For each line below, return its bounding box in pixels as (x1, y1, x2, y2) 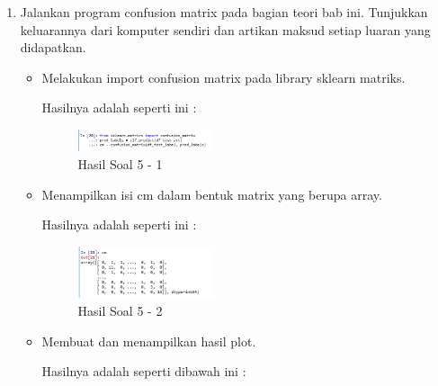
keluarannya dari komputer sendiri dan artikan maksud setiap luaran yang (20, 20, 431, 39)
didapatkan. (20, 38, 86, 57)
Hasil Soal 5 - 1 (77, 155, 163, 174)
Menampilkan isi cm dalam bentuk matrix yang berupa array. (41, 184, 382, 203)
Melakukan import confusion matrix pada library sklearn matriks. (41, 67, 406, 86)
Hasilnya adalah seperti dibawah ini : (41, 362, 246, 381)
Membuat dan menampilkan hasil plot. (41, 331, 256, 350)
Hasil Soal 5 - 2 (77, 301, 163, 319)
